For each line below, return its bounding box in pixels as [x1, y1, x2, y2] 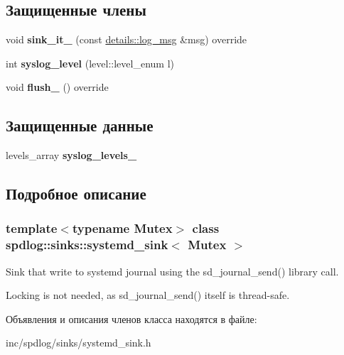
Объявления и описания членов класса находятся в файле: [6, 311, 257, 326]
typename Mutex [72, 219, 173, 237]
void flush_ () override [6, 80, 109, 94]
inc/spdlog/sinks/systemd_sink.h [6, 335, 151, 350]
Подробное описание [6, 182, 146, 204]
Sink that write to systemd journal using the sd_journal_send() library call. [6, 263, 339, 278]
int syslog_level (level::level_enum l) [6, 55, 174, 70]
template [6, 219, 58, 237]
